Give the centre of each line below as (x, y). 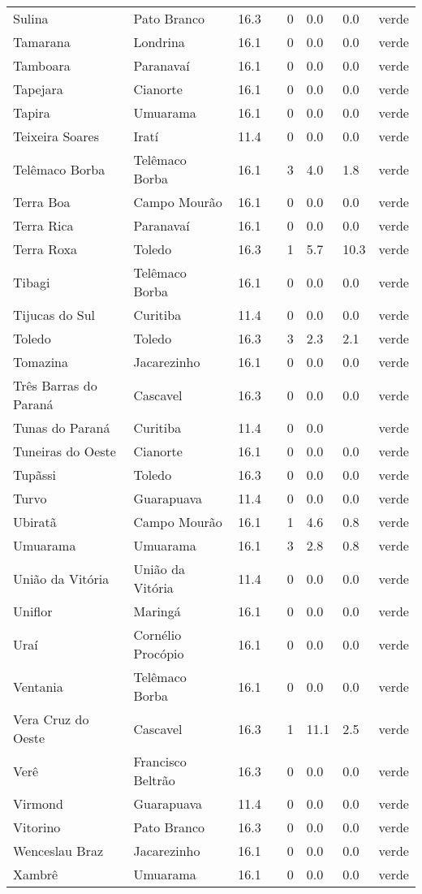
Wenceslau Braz (58, 851)
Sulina (31, 18)
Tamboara (42, 65)
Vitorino (37, 827)
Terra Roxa (45, 249)
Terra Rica (43, 225)
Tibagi (32, 282)
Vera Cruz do (51, 719)
